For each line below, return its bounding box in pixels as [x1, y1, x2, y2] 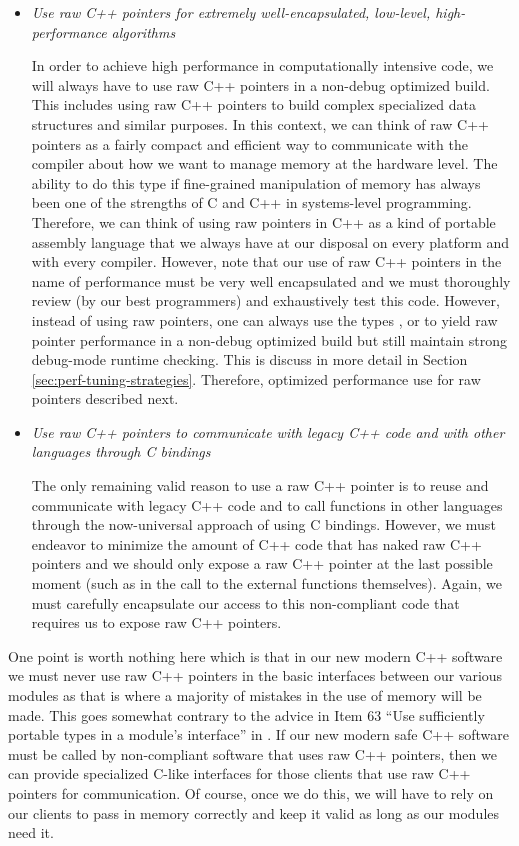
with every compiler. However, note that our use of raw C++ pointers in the [31, 251, 502, 272]
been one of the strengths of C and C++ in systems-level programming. [31, 192, 472, 213]
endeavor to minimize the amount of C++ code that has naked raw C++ [31, 533, 482, 554]
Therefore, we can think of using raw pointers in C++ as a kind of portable [31, 211, 496, 232]
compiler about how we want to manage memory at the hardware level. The [31, 153, 498, 174]
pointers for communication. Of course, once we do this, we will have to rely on [8, 782, 494, 803]
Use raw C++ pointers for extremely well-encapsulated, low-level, [31, 2, 431, 22]
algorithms [111, 21, 176, 42]
